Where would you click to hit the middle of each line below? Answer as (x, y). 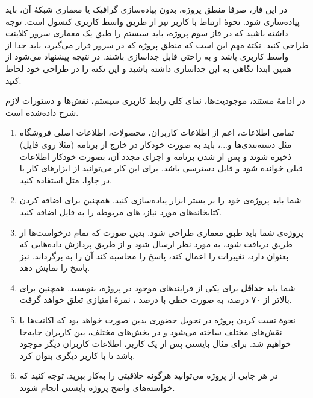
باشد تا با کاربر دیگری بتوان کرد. (77, 355)
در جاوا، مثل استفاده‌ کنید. (66, 179)
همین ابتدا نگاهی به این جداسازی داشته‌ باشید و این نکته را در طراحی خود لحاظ (148, 68)
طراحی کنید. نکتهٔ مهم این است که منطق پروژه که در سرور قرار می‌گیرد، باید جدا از (157, 44)
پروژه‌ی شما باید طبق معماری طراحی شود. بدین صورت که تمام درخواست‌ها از (161, 232)
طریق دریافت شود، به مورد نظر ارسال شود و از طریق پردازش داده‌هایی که (156, 244)
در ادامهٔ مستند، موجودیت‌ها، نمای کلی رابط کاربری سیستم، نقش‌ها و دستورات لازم (155, 100)
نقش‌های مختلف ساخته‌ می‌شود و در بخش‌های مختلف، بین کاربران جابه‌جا (151, 331)
